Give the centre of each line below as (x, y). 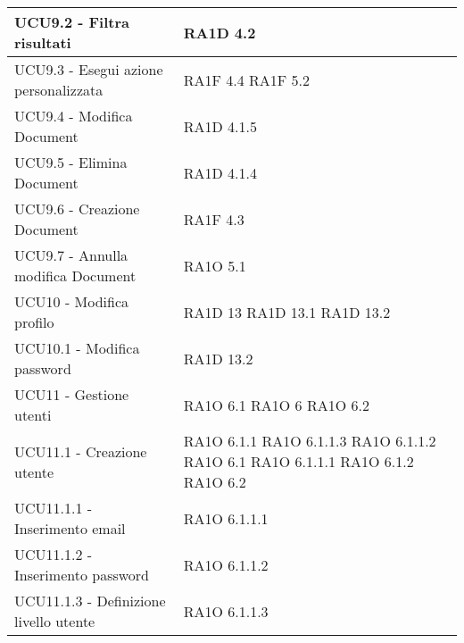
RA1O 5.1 (215, 265)
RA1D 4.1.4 (220, 172)
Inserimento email (70, 528)
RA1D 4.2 (220, 32)
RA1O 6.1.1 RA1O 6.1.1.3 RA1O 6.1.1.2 (310, 441)
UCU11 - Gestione (72, 394)
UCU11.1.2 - (54, 554)
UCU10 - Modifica (72, 301)
